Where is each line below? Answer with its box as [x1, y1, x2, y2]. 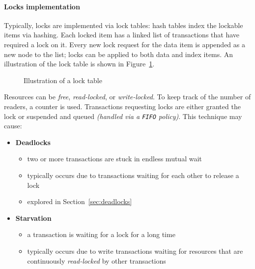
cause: [4, 120, 22, 131]
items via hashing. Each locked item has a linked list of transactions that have [4, 30, 240, 40]
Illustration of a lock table [24, 75, 102, 85]
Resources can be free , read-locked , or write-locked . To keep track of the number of [4, 91, 251, 102]
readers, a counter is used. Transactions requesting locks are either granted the [4, 101, 241, 111]
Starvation [15, 212, 52, 223]
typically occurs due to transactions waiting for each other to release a [27, 170, 239, 180]
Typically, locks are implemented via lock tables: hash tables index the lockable [4, 20, 243, 30]
